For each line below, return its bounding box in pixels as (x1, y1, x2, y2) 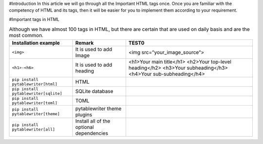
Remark (75, 39, 94, 46)
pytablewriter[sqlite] (12, 90, 63, 96)
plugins (75, 111, 93, 118)
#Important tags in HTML (9, 16, 59, 22)
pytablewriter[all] (12, 126, 56, 132)
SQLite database (75, 88, 113, 94)
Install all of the (75, 117, 111, 124)
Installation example (12, 39, 60, 46)
